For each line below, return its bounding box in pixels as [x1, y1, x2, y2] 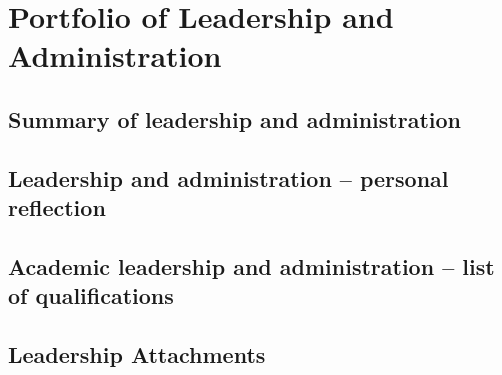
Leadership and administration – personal [8, 162, 449, 193]
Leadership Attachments [8, 339, 266, 370]
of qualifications [8, 280, 174, 311]
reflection [8, 192, 106, 223]
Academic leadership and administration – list [8, 250, 495, 281]
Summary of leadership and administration [8, 103, 462, 134]
